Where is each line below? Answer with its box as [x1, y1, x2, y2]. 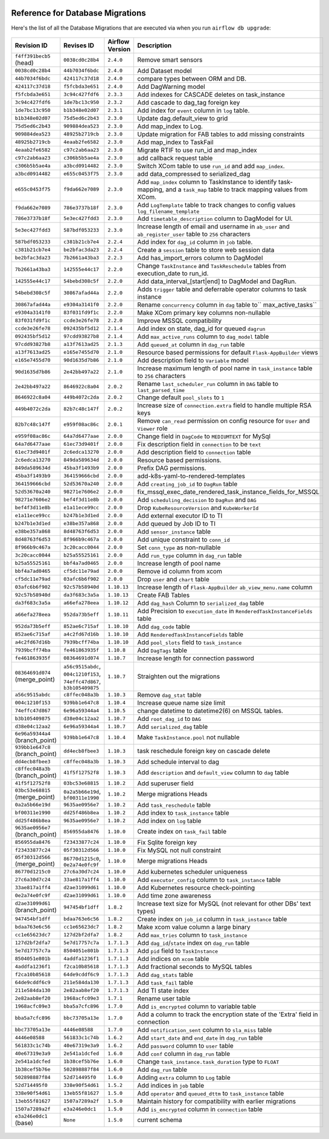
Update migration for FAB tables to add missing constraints [137, 130, 305, 139]
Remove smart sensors [137, 56, 203, 64]
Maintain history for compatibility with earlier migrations [137, 1097, 296, 1105]
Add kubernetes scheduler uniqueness [137, 867, 248, 876]
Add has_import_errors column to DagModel [137, 253, 263, 262]
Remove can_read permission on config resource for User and [137, 416, 310, 425]
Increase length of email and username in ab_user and [137, 222, 290, 230]
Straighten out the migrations [137, 672, 220, 680]
